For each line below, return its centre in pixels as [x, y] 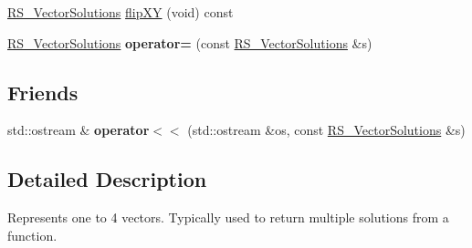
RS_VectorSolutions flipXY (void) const [121, 12]
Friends [43, 92]
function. [32, 235]
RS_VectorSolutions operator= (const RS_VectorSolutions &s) [190, 42]
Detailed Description [107, 179]
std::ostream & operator [79, 130]
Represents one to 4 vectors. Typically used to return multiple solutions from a [228, 217]
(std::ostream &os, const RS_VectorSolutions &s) [326, 130]
